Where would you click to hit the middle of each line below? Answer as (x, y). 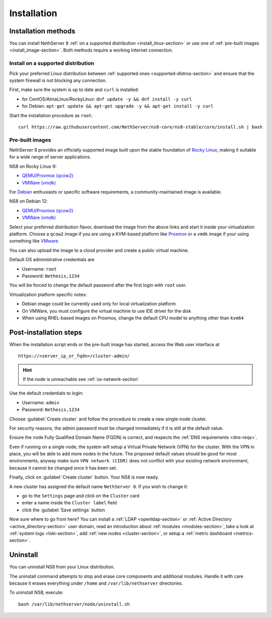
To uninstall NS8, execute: (37, 592)
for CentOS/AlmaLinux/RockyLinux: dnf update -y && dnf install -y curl (107, 99)
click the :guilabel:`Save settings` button (63, 510)
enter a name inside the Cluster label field (69, 503)
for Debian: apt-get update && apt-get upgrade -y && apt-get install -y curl (118, 106)
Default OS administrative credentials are (52, 260)
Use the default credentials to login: (46, 393)
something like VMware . (35, 241)
